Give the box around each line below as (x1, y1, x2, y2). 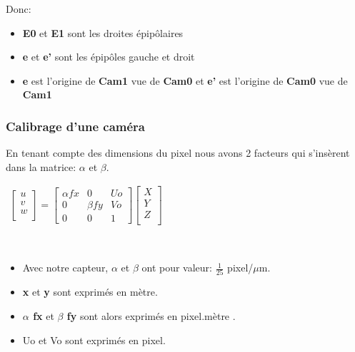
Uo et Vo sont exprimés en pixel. (22, 332, 166, 347)
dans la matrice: (6, 159, 76, 174)
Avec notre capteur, (22, 260, 109, 275)
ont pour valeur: (141, 260, 212, 275)
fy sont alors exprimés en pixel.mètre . (66, 309, 236, 323)
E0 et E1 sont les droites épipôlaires (22, 25, 184, 40)
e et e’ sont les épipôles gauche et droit (22, 49, 195, 64)
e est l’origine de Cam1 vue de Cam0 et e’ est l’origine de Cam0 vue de (22, 73, 348, 88)
